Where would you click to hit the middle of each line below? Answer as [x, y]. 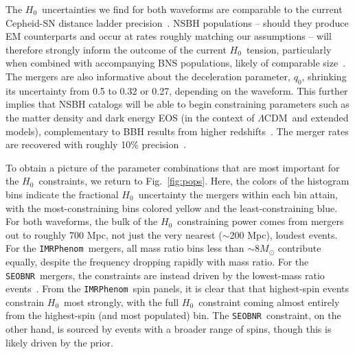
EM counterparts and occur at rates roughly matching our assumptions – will [169, 36]
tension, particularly [289, 49]
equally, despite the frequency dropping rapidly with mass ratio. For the [157, 261]
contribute [299, 248]
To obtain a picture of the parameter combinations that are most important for [173, 167]
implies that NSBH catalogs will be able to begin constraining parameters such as [177, 104]
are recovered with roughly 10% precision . [96, 144]
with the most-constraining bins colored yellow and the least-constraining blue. [172, 208]
